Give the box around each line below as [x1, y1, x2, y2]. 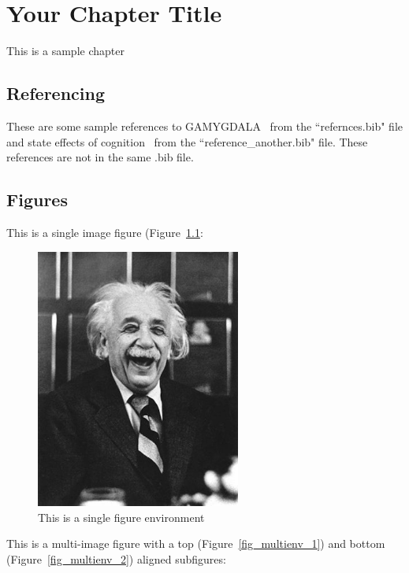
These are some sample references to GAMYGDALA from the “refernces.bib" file [6, 117, 403, 134]
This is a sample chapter [6, 43, 125, 59]
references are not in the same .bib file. [6, 149, 194, 165]
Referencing [6, 81, 105, 105]
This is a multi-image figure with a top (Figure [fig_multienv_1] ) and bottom [6, 535, 385, 552]
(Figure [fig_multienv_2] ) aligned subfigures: [6, 550, 226, 567]
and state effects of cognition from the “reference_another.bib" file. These [6, 133, 368, 150]
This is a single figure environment [38, 508, 205, 525]
